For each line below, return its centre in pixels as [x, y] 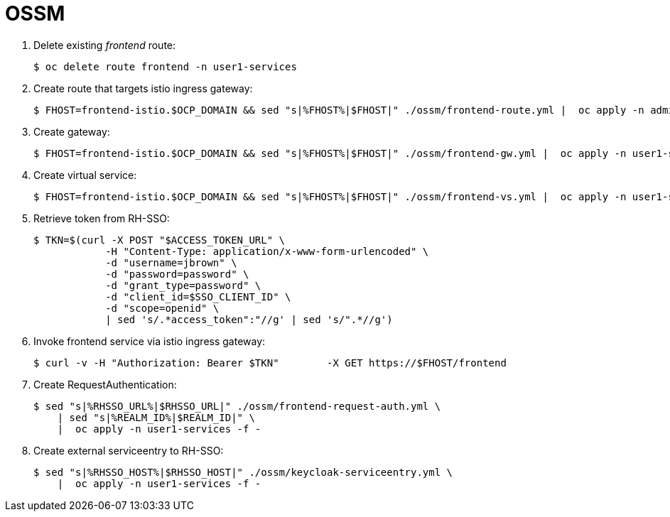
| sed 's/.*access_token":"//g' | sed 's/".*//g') [249, 319]
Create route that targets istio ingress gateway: [143, 88]
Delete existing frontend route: [105, 45]
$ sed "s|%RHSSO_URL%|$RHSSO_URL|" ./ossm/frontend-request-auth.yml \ [237, 406]
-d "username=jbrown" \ [171, 262]
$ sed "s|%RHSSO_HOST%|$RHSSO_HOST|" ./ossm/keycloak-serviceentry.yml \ [243, 472]
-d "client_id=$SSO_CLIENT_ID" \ [198, 296]
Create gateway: [72, 131]
